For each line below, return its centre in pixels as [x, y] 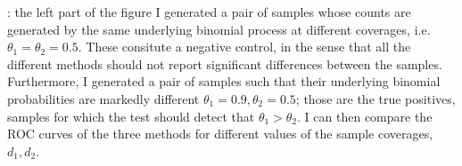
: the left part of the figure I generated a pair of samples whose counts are [209, 12]
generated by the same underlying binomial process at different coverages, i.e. [219, 29]
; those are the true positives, [375, 98]
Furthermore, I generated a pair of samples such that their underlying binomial [224, 81]
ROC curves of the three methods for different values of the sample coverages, [220, 134]
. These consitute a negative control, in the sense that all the [244, 47]
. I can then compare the [365, 116]
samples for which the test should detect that [131, 116]
